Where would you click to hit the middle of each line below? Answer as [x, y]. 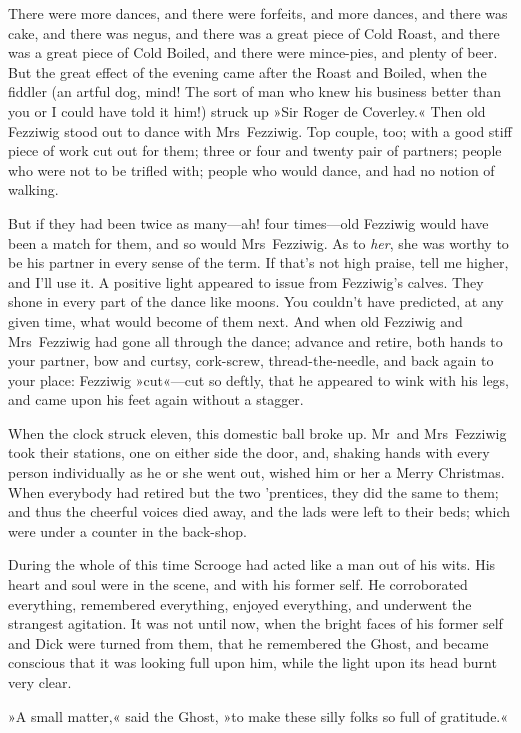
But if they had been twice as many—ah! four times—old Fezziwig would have [248, 222]
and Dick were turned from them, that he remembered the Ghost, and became [248, 642]
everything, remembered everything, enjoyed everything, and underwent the [240, 603]
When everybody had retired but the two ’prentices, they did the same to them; [253, 491]
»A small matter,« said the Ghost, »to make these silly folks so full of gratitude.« [258, 715]
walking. [33, 189]
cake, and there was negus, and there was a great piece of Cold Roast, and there [254, 32]
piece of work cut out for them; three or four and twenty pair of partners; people [255, 150]
